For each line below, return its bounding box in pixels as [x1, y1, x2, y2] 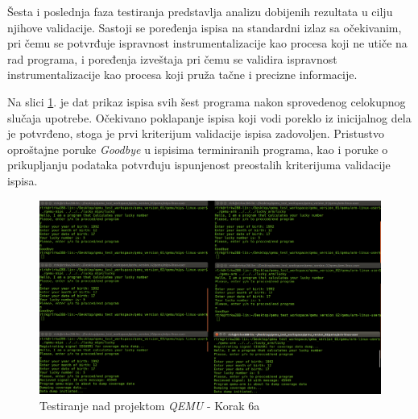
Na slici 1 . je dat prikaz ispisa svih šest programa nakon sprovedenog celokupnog [7, 93, 406, 110]
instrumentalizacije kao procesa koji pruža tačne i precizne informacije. [7, 66, 358, 83]
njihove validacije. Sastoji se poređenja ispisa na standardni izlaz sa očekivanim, [7, 19, 402, 35]
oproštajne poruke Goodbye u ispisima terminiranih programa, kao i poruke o [7, 140, 388, 157]
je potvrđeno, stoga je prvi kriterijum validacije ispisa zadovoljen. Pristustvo [7, 125, 384, 142]
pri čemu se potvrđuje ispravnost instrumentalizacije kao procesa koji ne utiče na [7, 35, 408, 52]
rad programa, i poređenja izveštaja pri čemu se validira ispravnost [7, 50, 337, 67]
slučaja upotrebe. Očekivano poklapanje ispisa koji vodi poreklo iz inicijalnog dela [7, 109, 412, 126]
